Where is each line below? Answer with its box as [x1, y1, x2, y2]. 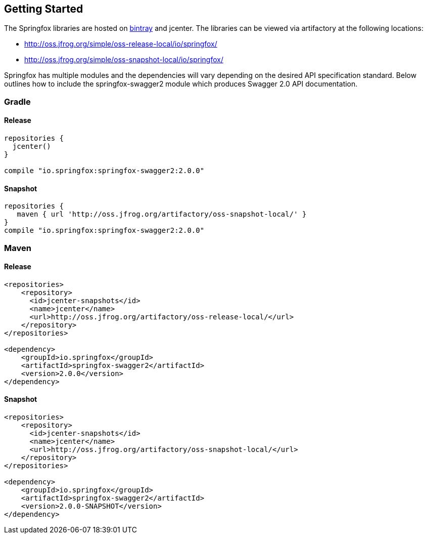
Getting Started [4, 3, 83, 15]
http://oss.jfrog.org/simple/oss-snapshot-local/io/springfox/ [24, 55, 223, 64]
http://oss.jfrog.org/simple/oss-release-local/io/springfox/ [24, 39, 217, 49]
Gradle [4, 96, 31, 107]
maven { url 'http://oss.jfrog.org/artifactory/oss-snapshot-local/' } [17, 210, 307, 219]
